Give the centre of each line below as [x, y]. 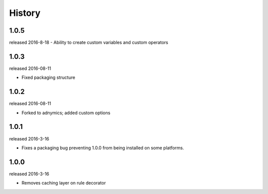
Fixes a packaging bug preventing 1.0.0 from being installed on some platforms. [103, 148]
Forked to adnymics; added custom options [66, 113]
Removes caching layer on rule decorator [64, 183]
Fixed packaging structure [48, 77]
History [25, 13]
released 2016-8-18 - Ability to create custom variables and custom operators [89, 43]
